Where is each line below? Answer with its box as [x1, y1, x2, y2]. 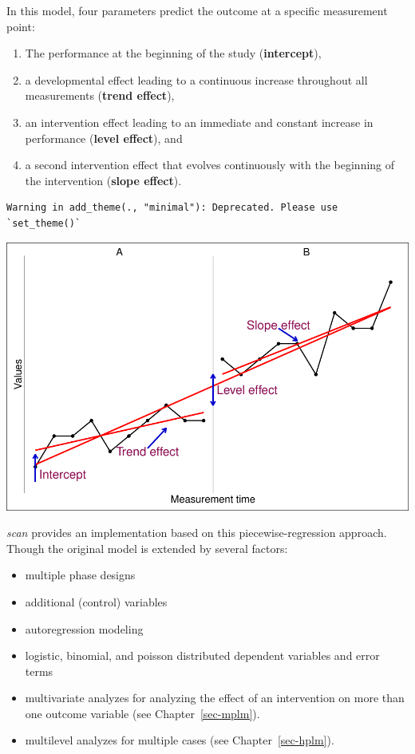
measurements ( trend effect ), [25, 87, 175, 104]
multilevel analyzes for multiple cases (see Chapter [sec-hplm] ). [25, 732, 334, 748]
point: [6, 18, 35, 34]
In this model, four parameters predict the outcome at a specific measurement [6, 2, 388, 18]
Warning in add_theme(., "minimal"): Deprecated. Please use [6, 202, 338, 214]
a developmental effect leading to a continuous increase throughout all [25, 71, 368, 88]
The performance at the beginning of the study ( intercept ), [25, 45, 322, 61]
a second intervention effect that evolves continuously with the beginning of [25, 156, 395, 173]
